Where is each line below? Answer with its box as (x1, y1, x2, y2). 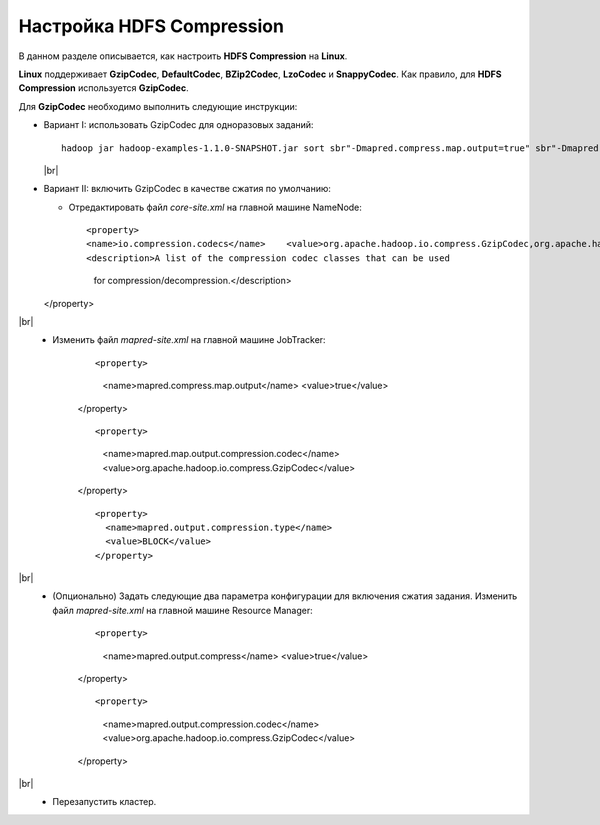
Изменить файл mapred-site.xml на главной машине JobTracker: (52, 334, 326, 346)
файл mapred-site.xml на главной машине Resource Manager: (52, 604, 314, 616)
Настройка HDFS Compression (18, 15, 285, 37)
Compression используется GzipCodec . (18, 82, 189, 94)
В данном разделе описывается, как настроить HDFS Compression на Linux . (18, 50, 348, 62)
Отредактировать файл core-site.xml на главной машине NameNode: (68, 201, 362, 213)
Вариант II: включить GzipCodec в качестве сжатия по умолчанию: (43, 183, 332, 195)
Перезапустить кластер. (52, 796, 157, 808)
